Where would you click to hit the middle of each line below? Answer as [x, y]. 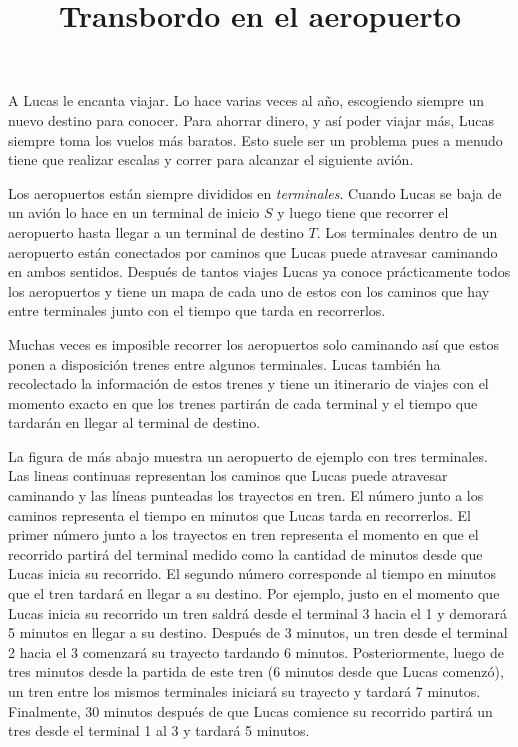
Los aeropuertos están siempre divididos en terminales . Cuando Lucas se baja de [255, 192]
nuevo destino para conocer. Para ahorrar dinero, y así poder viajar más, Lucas [251, 119]
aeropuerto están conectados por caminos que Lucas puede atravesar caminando [253, 251]
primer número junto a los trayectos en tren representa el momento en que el [243, 534]
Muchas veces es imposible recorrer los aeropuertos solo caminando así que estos [253, 343]
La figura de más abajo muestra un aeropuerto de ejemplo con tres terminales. [248, 455]
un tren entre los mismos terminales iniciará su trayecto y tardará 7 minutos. [244, 691]
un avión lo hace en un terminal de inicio [134, 212]
